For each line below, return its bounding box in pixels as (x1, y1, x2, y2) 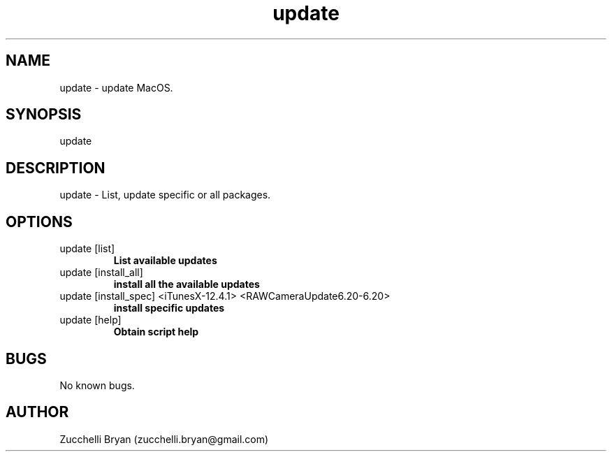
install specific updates (113, 302, 225, 314)
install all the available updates (113, 278, 260, 291)
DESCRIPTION (6, 159, 105, 177)
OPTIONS (6, 212, 73, 231)
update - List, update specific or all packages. (59, 189, 271, 201)
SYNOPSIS (6, 106, 82, 124)
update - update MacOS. (59, 81, 173, 94)
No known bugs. (59, 379, 135, 391)
